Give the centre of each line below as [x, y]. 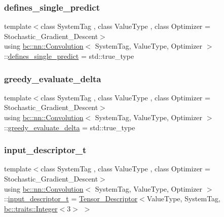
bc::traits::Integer [31, 208]
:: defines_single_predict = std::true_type [69, 56]
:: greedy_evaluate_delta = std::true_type [70, 127]
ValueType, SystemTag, [183, 198]
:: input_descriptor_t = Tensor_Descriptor [71, 198]
